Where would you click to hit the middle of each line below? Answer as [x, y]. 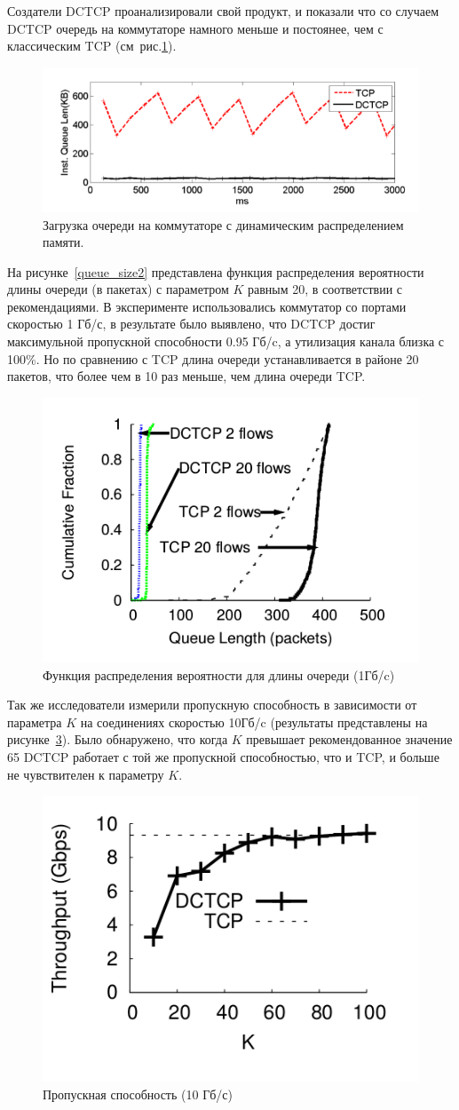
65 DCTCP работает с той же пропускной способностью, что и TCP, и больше [223, 757]
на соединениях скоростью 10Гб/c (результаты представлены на [254, 721]
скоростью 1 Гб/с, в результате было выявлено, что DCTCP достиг [191, 324]
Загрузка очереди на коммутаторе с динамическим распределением [223, 224]
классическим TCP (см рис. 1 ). [92, 46]
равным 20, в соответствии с [325, 289]
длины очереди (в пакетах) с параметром [118, 289]
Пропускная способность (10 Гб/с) [138, 1094]
